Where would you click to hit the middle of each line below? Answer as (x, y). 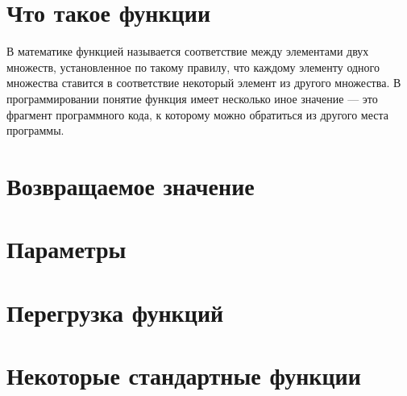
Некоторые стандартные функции (184, 375)
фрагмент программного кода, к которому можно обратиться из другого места (197, 114)
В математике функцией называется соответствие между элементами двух (188, 51)
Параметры (66, 249)
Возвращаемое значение (131, 185)
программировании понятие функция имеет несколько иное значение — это (192, 98)
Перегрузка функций (115, 312)
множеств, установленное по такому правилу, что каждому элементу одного (193, 67)
